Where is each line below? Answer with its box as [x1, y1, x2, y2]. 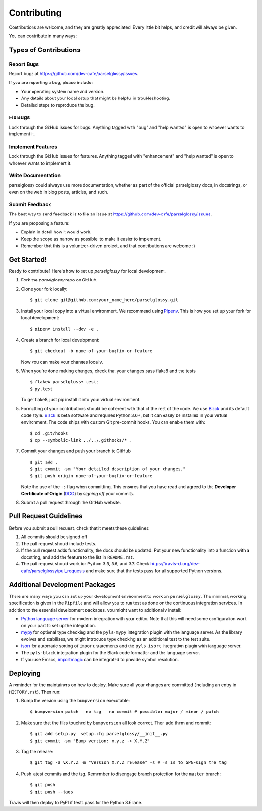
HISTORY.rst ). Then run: [9, 689, 61, 695]
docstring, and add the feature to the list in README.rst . [21, 554, 134, 560]
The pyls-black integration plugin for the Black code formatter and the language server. [21, 649, 201, 655]
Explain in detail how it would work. [21, 229, 92, 235]
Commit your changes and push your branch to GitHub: [21, 448, 132, 454]
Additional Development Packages [9, 580, 116, 589]
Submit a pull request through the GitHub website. [21, 499, 121, 505]
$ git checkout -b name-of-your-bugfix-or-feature [30, 348, 153, 354]
